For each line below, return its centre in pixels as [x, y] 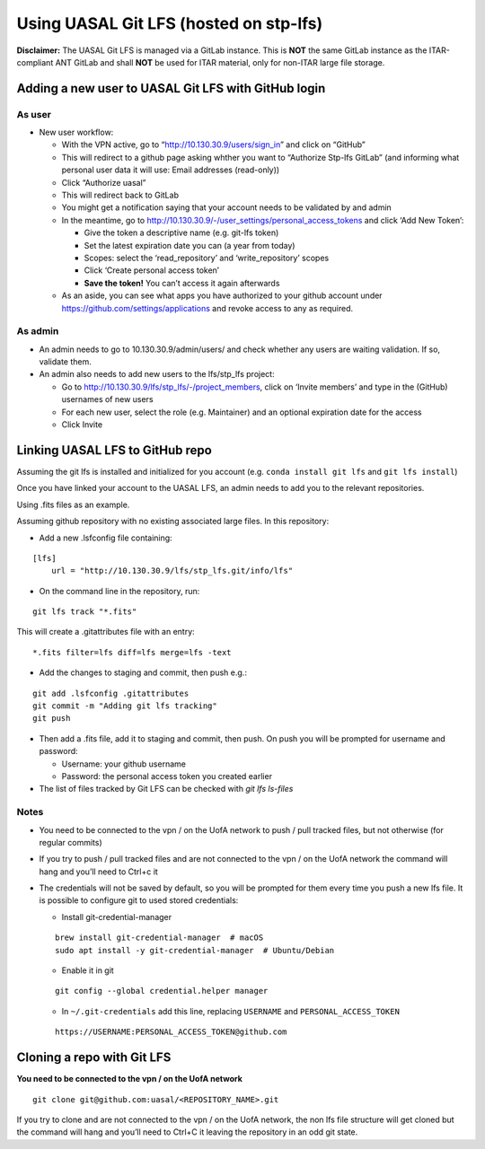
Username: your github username [123, 764]
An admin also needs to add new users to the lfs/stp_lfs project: [157, 374]
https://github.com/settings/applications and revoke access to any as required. [207, 308]
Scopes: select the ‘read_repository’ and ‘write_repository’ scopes [207, 258]
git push [52, 719]
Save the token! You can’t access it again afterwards [182, 283]
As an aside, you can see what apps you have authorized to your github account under [222, 295]
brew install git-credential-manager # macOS [159, 938]
